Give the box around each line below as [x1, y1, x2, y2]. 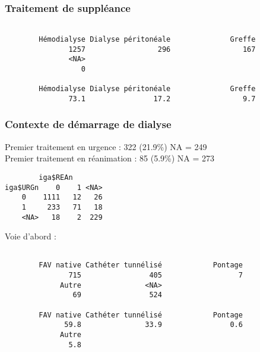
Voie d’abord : [5, 230, 56, 242]
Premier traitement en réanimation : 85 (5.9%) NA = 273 [5, 152, 215, 164]
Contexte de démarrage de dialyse [5, 117, 172, 132]
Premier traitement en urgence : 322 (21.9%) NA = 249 [5, 140, 207, 152]
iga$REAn [39, 173, 73, 182]
